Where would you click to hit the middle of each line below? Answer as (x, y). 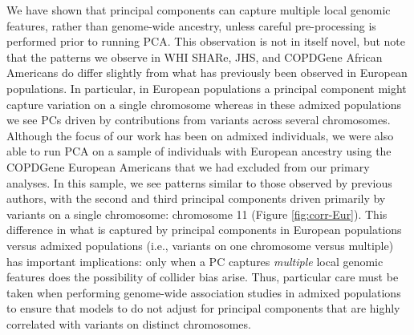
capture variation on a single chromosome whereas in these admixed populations (204, 104)
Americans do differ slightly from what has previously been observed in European (207, 73)
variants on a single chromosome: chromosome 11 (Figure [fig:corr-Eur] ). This (197, 214)
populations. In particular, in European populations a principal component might (207, 88)
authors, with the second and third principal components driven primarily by (196, 198)
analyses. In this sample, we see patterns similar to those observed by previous (199, 182)
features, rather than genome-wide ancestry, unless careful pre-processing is (191, 25)
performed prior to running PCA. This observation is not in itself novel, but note (206, 41)
